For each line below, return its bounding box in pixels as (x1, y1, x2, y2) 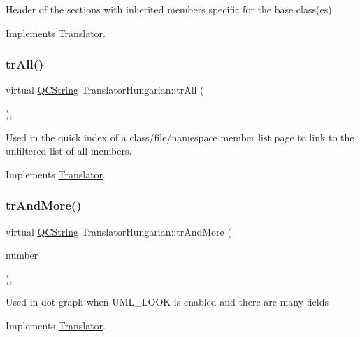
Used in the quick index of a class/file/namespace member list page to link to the (6, 129, 354, 144)
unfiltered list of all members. (6, 143, 132, 158)
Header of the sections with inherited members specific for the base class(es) (6, 2, 332, 16)
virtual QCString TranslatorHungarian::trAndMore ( (6, 224, 231, 238)
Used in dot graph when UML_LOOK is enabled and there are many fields (6, 294, 329, 309)
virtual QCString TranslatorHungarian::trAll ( (6, 83, 204, 97)
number (6, 248, 38, 262)
